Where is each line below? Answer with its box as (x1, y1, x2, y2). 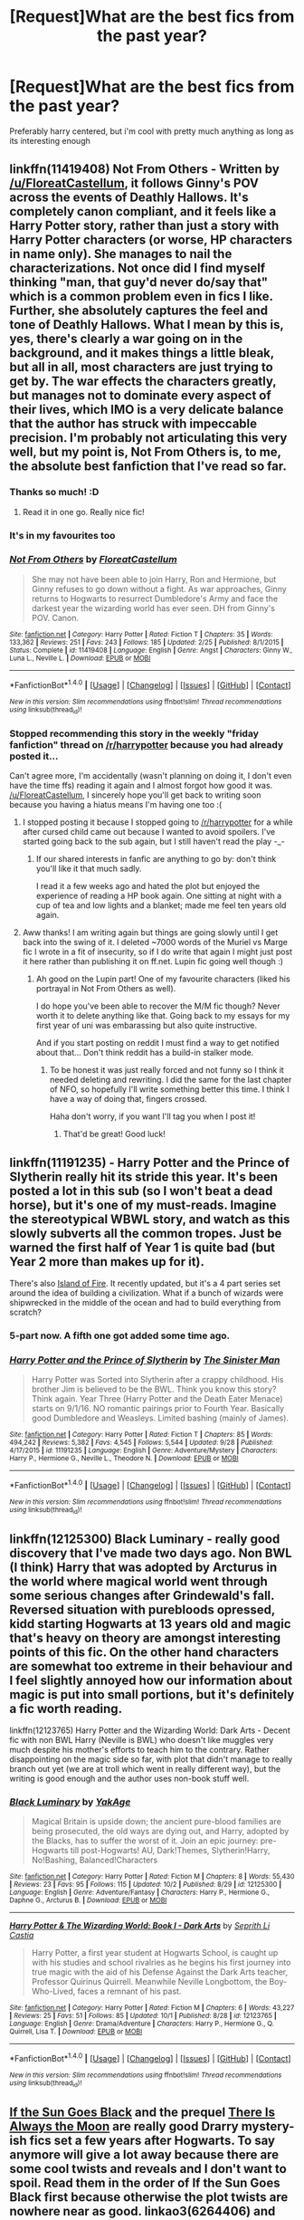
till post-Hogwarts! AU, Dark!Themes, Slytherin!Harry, (70, 1845, 271, 1856)
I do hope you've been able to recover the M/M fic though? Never (35, 1000, 280, 1011)
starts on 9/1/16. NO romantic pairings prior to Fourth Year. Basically (31, 1403, 285, 1414)
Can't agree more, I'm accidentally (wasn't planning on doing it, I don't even (9, 770, 292, 781)
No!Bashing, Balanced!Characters (31, 1854, 158, 1866)
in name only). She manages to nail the (9, 246, 233, 262)
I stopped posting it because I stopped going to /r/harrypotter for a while (22, 817, 293, 828)
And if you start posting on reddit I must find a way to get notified (35, 1038, 280, 1048)
